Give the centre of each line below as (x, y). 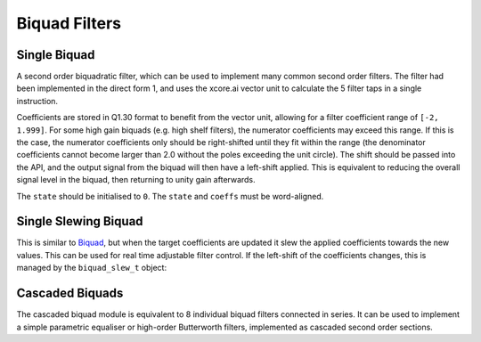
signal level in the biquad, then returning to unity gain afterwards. (136, 180)
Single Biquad (56, 55)
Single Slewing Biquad (80, 221)
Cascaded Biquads (70, 293)
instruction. (37, 101)
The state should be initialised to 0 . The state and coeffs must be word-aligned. (170, 196)
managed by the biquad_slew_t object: (92, 268)
